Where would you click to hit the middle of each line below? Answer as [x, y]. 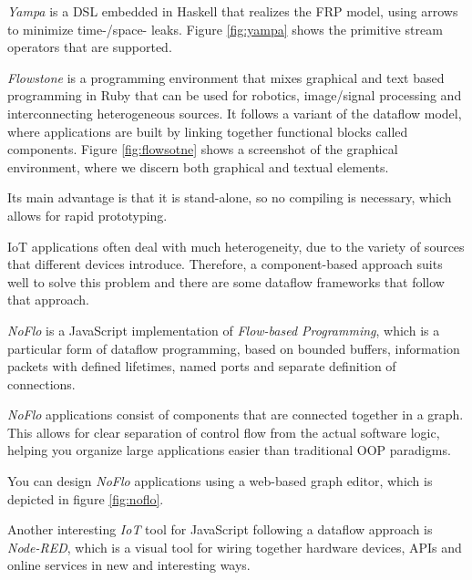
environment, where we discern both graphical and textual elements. [198, 166]
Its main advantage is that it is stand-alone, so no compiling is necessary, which [230, 197]
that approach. [48, 300]
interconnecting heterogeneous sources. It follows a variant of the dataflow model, [235, 113]
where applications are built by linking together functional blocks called [208, 131]
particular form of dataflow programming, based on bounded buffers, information [234, 348]
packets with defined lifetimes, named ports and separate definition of [202, 366]
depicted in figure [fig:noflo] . [86, 498]
